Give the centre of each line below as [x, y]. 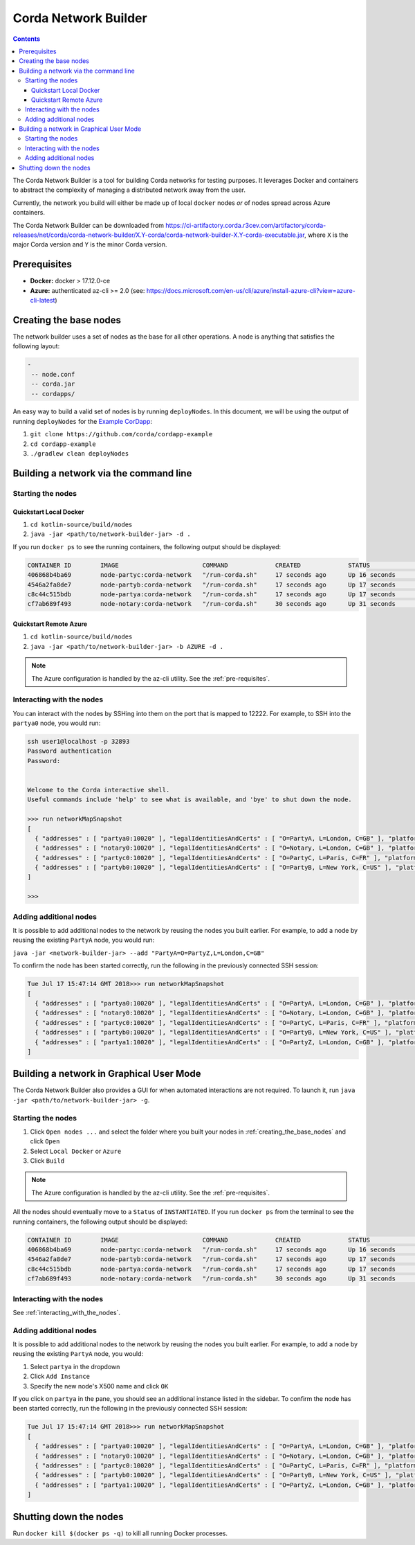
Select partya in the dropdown [75, 1366]
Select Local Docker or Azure [76, 1151]
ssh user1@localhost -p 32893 [79, 742]
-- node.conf [53, 374]
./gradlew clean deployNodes [80, 454]
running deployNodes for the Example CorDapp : [82, 421]
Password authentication [70, 751]
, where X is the [326, 235]
